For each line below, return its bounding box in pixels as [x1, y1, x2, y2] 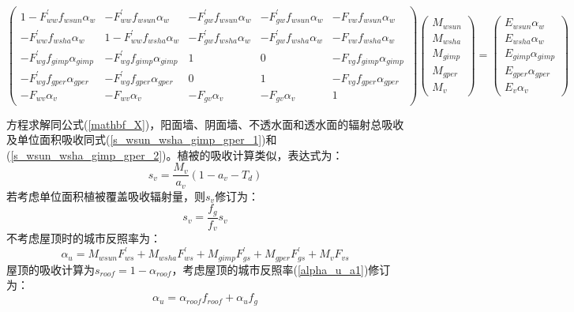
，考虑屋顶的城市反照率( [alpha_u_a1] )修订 [171, 261, 391, 277]
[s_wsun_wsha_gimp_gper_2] [10, 146, 163, 163]
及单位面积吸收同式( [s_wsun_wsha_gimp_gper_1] [6, 131, 262, 148]
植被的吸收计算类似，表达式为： [177, 146, 343, 163]
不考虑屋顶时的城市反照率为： [6, 230, 161, 246]
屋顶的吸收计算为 [6, 261, 95, 277]
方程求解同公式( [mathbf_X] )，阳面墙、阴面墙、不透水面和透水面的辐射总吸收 [6, 115, 404, 132]
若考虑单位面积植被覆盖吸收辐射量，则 [6, 187, 205, 204]
